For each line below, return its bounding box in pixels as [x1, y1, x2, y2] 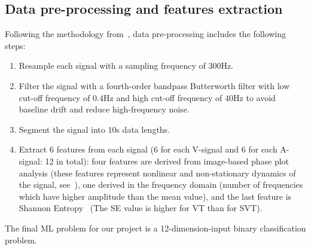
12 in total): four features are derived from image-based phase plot [45, 154, 289, 167]
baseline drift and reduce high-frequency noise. [19, 103, 190, 115]
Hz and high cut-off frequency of [103, 91, 222, 103]
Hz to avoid [233, 91, 276, 103]
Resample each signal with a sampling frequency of [19, 59, 206, 72]
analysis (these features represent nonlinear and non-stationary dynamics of [19, 166, 296, 179]
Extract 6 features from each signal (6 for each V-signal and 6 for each [19, 143, 278, 156]
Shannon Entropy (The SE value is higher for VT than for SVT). [19, 202, 263, 214]
